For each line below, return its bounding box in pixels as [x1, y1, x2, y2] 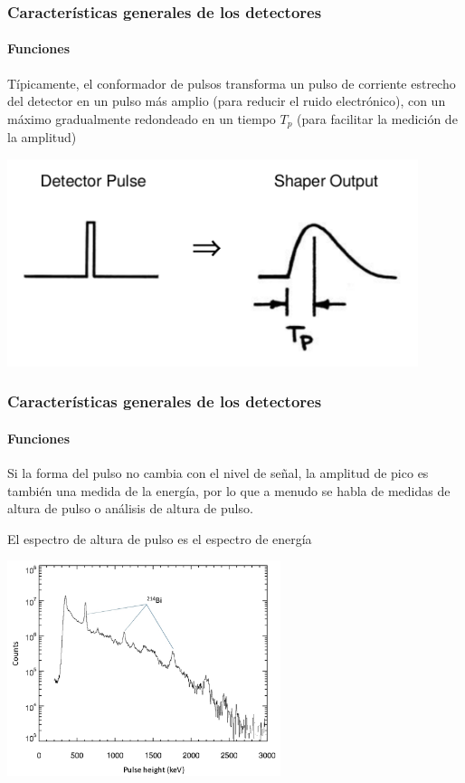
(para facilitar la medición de [297, 109, 458, 128]
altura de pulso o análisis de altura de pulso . [7, 499, 253, 518]
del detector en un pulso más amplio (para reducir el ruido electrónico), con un [7, 91, 446, 110]
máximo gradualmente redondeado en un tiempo [7, 109, 276, 128]
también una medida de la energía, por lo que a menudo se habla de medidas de [7, 481, 451, 500]
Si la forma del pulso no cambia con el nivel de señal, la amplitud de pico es [7, 463, 429, 482]
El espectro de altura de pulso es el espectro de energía [7, 529, 312, 548]
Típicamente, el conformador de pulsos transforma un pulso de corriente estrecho [7, 73, 456, 92]
